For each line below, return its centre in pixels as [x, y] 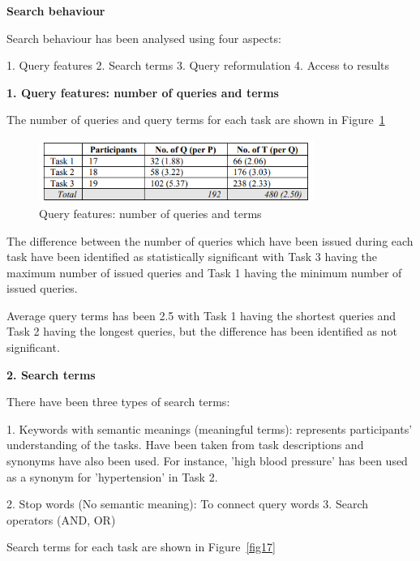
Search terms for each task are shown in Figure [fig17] [141, 547]
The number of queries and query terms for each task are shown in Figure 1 [196, 120]
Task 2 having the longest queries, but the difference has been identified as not [202, 331]
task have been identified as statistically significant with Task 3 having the [192, 257]
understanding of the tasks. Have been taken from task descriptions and [185, 445]
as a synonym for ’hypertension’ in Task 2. [112, 476]
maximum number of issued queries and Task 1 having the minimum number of [204, 272]
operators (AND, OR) [61, 519]
